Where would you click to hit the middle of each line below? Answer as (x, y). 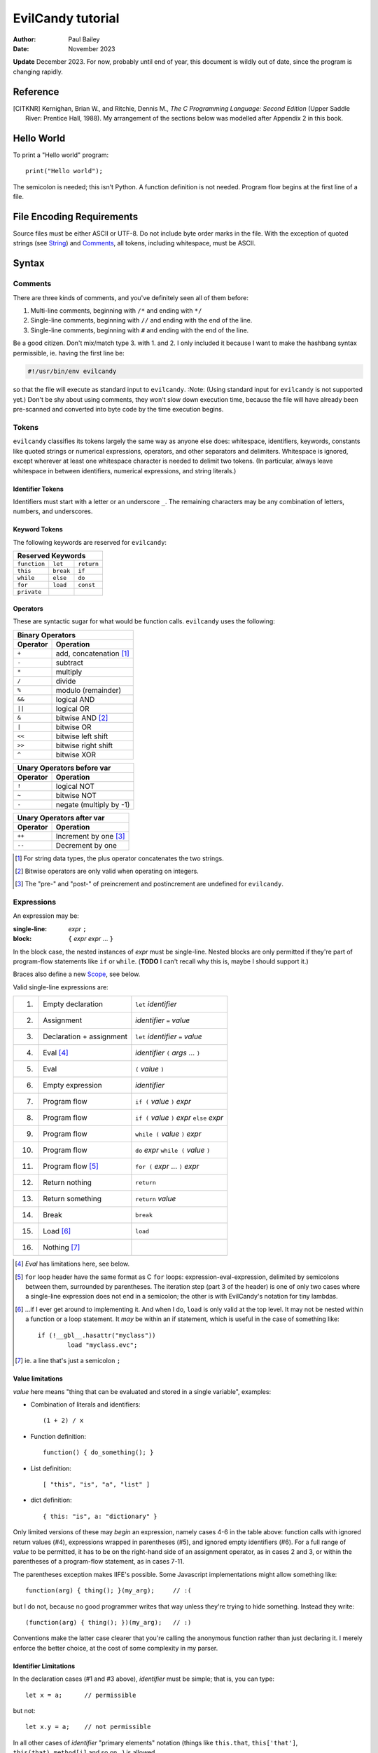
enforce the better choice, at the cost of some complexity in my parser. (115, 1648)
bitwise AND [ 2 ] (82, 717)
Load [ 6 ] (57, 1231)
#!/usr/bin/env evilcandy (72, 371)
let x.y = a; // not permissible (88, 1727)
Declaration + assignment (85, 1036)
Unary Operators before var (64, 768)
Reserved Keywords (51, 556)
